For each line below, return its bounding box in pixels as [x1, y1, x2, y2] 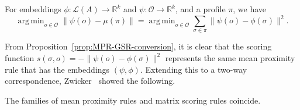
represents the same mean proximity [165, 52, 295, 64]
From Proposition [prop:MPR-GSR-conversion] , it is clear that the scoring [5, 40, 272, 52]
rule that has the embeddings [5, 63, 110, 75]
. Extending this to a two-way [140, 63, 247, 75]
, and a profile [175, 3, 226, 15]
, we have [233, 3, 267, 15]
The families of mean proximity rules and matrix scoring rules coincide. [5, 94, 261, 106]
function [5, 52, 35, 64]
